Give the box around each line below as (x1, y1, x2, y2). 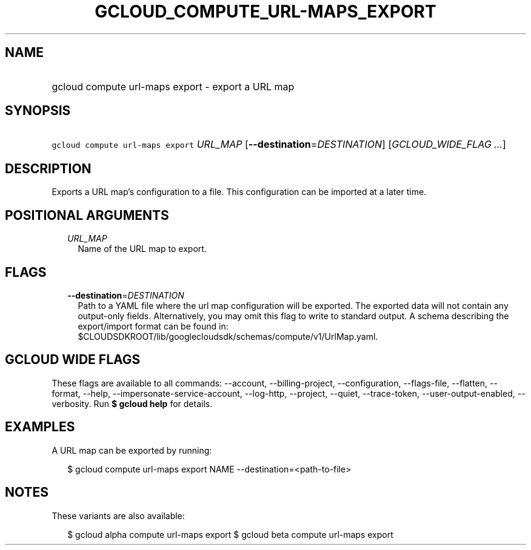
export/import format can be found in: (78, 320, 229, 331)
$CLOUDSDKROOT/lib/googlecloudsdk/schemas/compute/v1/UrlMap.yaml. (78, 331, 378, 342)
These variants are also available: (52, 510, 185, 521)
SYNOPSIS (5, 103, 71, 119)
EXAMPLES (5, 419, 75, 435)
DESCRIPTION (5, 161, 92, 176)
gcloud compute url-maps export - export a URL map (52, 80, 295, 93)
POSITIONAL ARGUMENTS (5, 207, 169, 223)
